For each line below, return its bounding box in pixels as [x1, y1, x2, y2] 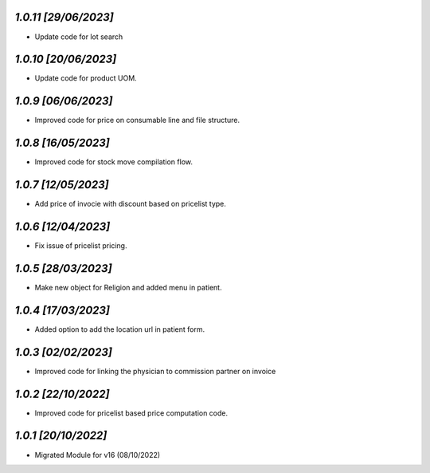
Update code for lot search [34, 32, 123, 41]
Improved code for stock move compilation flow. [34, 157, 193, 167]
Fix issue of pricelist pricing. [34, 241, 127, 250]
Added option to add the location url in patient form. [34, 324, 205, 334]
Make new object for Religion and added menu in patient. [34, 282, 222, 292]
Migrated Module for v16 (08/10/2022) [34, 450, 161, 459]
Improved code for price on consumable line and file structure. [34, 116, 240, 125]
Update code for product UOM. [34, 73, 137, 83]
